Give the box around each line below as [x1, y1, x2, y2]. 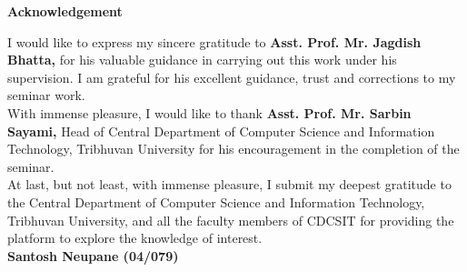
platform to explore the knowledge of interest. [7, 228, 263, 247]
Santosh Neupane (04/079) [7, 246, 179, 265]
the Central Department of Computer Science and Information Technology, [7, 192, 425, 211]
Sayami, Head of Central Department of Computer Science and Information [7, 121, 435, 140]
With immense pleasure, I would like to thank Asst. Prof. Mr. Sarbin [7, 103, 412, 122]
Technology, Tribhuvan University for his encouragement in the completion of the [7, 139, 460, 158]
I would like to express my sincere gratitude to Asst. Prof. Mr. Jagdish [7, 32, 422, 51]
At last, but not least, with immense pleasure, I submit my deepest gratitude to [7, 175, 452, 194]
